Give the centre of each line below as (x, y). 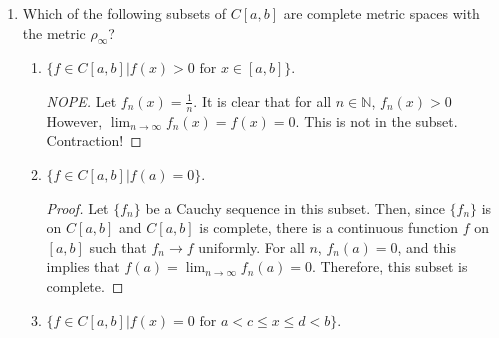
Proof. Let (77, 207)
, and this (426, 246)
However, (74, 120)
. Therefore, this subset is (389, 266)
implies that (83, 266)
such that (118, 246)
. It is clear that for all (262, 100)
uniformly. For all (251, 246)
